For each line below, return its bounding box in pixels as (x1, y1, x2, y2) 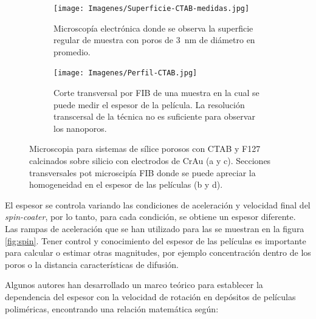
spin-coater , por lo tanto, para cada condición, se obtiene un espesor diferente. (5, 210, 296, 223)
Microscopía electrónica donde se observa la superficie (53, 21, 253, 34)
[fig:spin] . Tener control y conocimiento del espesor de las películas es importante (5, 234, 306, 247)
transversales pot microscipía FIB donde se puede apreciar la (29, 166, 256, 179)
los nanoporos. (53, 122, 107, 134)
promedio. (53, 45, 91, 58)
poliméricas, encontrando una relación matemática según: (5, 302, 219, 315)
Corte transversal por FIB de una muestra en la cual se (53, 86, 259, 99)
